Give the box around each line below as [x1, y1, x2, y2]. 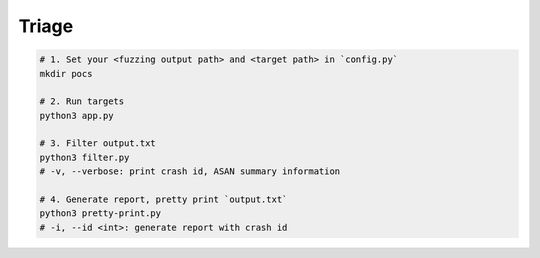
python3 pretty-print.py [39, 208, 162, 219]
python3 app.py [39, 110, 114, 121]
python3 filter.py [39, 151, 130, 163]
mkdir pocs [39, 68, 93, 79]
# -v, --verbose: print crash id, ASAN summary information [39, 166, 341, 177]
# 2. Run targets [39, 96, 125, 107]
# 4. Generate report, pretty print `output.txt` [39, 194, 288, 205]
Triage [18, 15, 74, 37]
